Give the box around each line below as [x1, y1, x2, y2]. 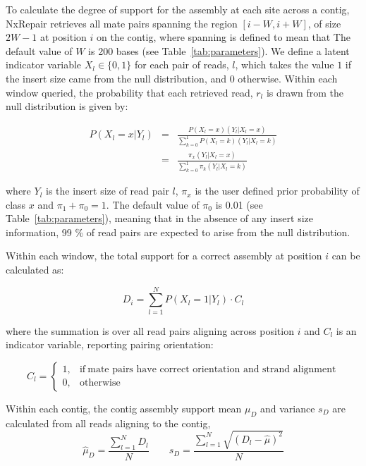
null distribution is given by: [6, 99, 128, 114]
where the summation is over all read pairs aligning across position [6, 323, 294, 338]
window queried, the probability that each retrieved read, [6, 85, 253, 99]
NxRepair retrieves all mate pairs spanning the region [6, 16, 238, 30]
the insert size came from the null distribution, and [6, 70, 227, 85]
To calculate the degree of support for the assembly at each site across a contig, [6, 2, 350, 16]
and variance [260, 400, 315, 415]
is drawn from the [266, 85, 344, 99]
